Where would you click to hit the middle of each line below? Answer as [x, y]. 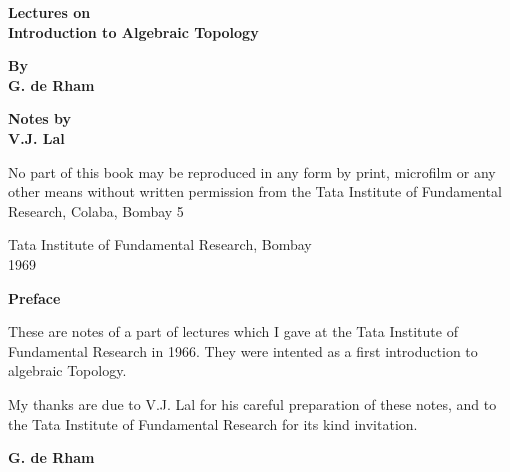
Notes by [39, 118]
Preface [34, 297]
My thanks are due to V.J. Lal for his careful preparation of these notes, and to [252, 403]
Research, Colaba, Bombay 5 [96, 210]
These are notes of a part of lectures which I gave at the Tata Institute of [233, 331]
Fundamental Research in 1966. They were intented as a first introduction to [243, 350]
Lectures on [49, 12]
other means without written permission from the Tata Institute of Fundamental [255, 191]
